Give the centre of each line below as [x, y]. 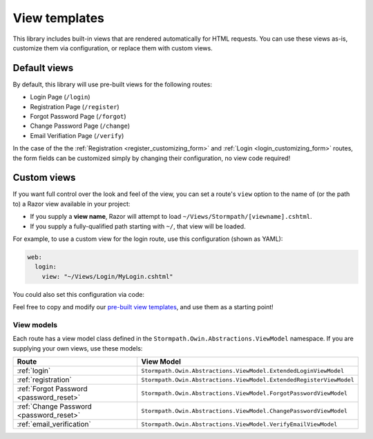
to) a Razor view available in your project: [71, 204]
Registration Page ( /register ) [75, 106]
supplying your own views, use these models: [78, 348]
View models [35, 324]
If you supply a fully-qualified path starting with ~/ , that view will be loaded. [138, 226]
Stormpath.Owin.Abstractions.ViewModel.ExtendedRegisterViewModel [248, 380]
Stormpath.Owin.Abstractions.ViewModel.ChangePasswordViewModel [245, 411]
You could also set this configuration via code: [79, 294]
